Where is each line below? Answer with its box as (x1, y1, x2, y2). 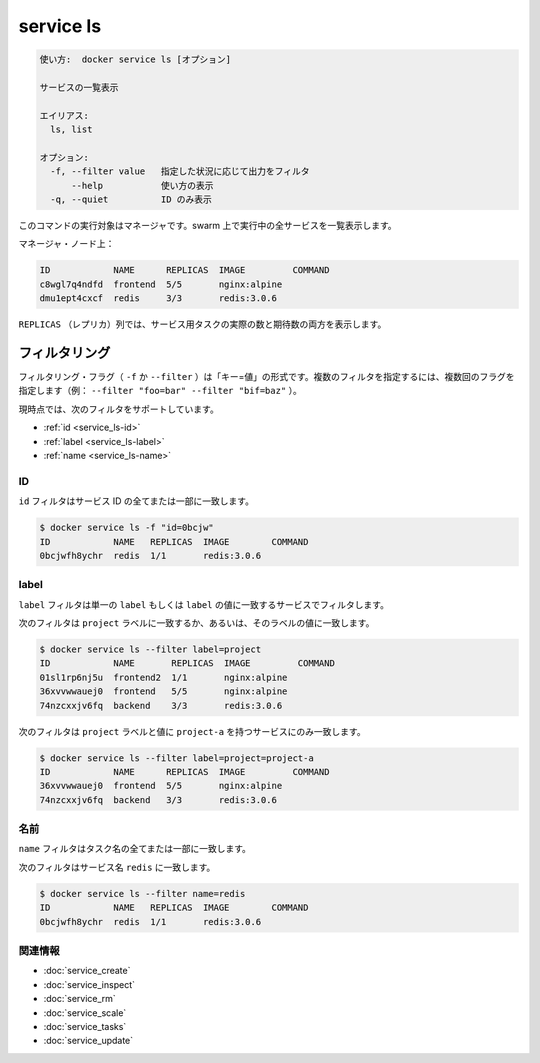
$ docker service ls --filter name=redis (39, 888, 246, 899)
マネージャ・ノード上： (18, 238, 115, 250)
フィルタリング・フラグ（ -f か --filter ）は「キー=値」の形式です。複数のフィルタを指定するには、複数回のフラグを (18, 371, 515, 383)
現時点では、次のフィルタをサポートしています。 (18, 403, 219, 415)
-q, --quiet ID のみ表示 (50, 194, 212, 205)
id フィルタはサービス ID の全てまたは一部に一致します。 (18, 495, 255, 507)
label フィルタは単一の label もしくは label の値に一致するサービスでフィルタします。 (18, 598, 390, 610)
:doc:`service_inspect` (43, 978, 135, 990)
